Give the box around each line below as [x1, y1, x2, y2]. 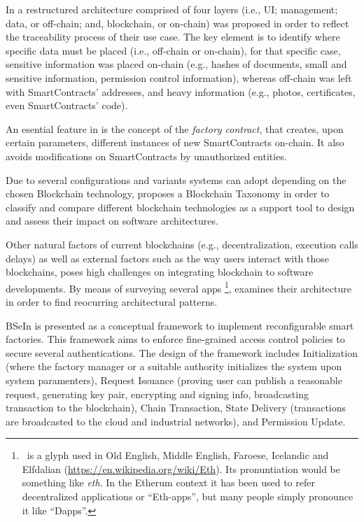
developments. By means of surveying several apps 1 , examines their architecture [6, 278, 351, 295]
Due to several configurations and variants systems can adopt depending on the [6, 172, 346, 187]
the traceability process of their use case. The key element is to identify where [6, 29, 340, 44]
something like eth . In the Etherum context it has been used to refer [22, 475, 315, 490]
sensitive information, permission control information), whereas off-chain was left [6, 70, 352, 85]
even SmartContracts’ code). [6, 98, 128, 113]
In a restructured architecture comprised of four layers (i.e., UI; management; [6, 2, 338, 16]
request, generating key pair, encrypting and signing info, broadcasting [6, 386, 309, 401]
